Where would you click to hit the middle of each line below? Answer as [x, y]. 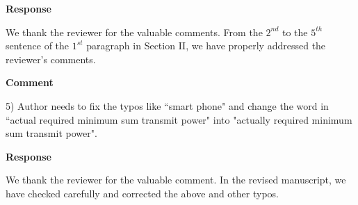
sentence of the [38, 46]
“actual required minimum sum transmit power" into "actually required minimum [179, 119]
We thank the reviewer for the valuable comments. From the [134, 32]
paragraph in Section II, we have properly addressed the [206, 46]
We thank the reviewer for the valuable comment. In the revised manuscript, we [176, 180]
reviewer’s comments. [51, 59]
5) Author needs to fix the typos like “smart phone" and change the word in [167, 105]
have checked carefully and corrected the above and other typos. [142, 193]
